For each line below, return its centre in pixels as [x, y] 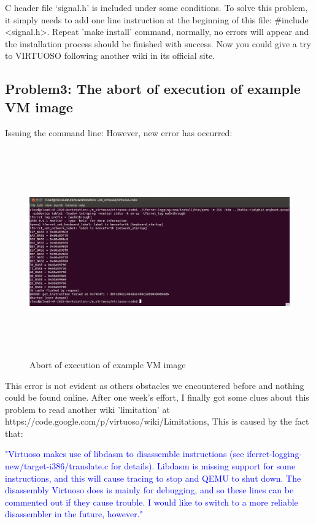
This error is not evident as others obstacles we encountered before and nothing [155, 385]
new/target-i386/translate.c [57, 466]
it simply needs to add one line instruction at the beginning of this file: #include [157, 19]
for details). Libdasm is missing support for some [203, 466]
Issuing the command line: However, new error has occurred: [119, 132]
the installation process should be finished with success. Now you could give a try [158, 43]
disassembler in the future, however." [74, 514]
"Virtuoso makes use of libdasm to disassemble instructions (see [125, 454]
